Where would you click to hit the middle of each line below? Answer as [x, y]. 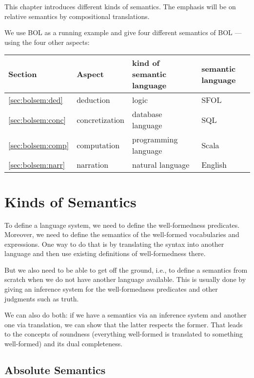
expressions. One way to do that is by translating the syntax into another [114, 244]
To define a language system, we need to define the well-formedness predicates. [122, 225]
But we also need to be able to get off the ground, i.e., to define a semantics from [126, 269]
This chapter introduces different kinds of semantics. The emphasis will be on [120, 6]
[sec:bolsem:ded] [36, 100]
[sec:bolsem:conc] [37, 119]
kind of [146, 63]
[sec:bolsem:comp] [39, 145]
